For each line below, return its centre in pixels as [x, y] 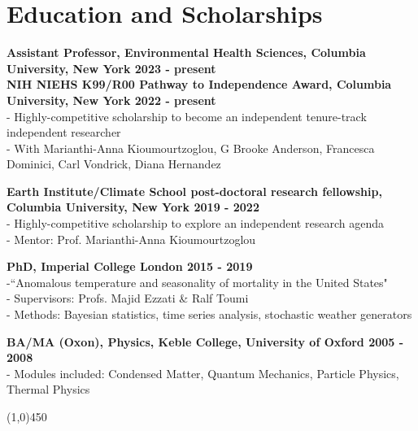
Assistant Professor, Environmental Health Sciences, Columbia [186, 52]
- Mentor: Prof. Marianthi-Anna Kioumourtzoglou [131, 239]
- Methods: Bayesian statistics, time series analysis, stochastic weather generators [209, 314]
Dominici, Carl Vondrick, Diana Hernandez [114, 164]
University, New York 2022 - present [111, 100]
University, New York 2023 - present [111, 68]
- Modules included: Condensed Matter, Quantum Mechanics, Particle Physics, [203, 373]
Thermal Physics [48, 389]
